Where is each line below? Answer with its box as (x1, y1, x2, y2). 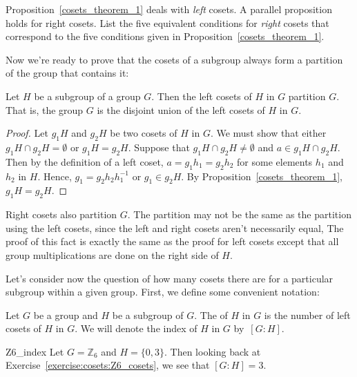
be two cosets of (110, 126, 177, 140)
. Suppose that (128, 139, 190, 154)
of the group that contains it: (6, 66, 129, 80)
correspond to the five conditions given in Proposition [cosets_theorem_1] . (6, 29, 325, 43)
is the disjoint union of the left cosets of (97, 102, 265, 117)
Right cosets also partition (6, 207, 117, 222)
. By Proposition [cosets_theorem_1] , (181, 168, 342, 183)
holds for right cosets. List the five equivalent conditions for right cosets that (6, 15, 329, 30)
